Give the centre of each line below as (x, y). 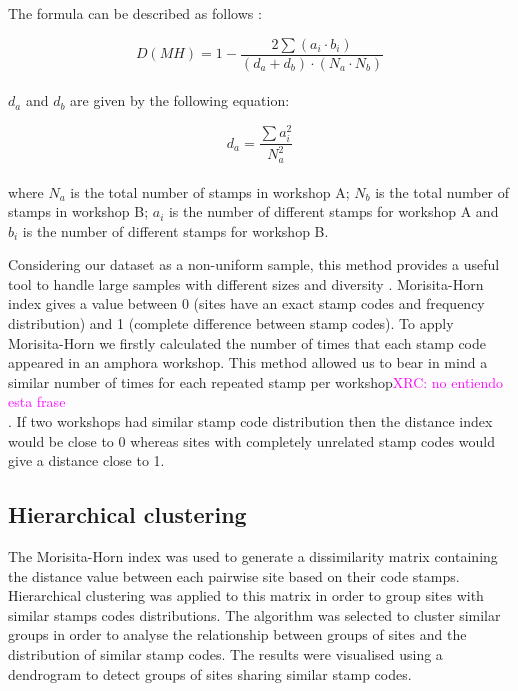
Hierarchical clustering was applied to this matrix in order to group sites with (246, 595)
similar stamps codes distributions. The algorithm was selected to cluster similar (254, 614)
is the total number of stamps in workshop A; (210, 191)
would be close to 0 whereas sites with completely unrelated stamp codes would (251, 440)
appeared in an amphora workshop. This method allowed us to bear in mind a (248, 362)
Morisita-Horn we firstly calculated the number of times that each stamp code (247, 342)
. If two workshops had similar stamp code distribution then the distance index (250, 421)
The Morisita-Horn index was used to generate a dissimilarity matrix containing (253, 556)
